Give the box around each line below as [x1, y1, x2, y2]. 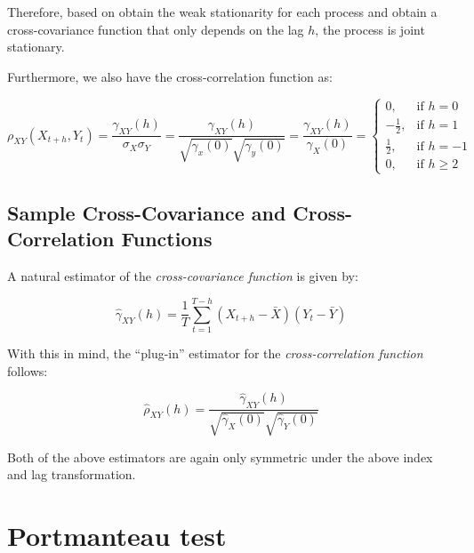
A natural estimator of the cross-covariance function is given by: [7, 267, 358, 285]
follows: [7, 361, 48, 380]
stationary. [7, 37, 65, 56]
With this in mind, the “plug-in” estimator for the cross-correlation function [7, 343, 423, 362]
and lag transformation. [7, 465, 136, 484]
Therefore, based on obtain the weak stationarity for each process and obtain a [7, 3, 438, 20]
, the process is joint [315, 20, 425, 38]
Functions [121, 225, 213, 252]
